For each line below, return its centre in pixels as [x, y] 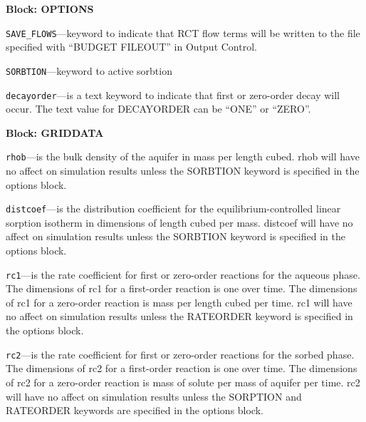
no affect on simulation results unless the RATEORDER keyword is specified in [179, 316]
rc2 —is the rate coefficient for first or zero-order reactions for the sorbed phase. [180, 354]
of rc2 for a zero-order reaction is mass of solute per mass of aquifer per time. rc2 [183, 382]
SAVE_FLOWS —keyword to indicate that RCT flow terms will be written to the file [183, 32]
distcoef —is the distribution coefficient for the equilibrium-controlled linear [173, 209]
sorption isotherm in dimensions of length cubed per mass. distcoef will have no [179, 222]
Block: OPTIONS [50, 9]
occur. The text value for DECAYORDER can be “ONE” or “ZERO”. [158, 109]
